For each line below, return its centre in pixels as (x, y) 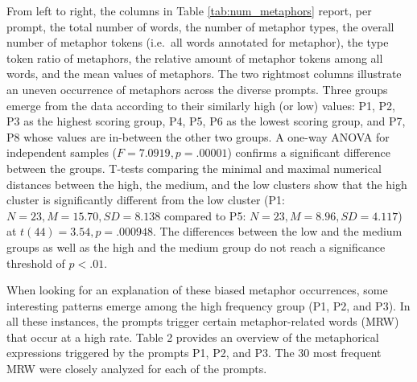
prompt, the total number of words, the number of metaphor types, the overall (200, 26)
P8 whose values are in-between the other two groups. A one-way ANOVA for (198, 136)
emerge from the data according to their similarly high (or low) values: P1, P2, (201, 105)
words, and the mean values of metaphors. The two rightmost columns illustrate (204, 74)
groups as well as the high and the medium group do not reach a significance (196, 246)
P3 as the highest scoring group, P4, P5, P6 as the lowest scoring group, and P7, (206, 121)
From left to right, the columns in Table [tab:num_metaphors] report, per (189, 10)
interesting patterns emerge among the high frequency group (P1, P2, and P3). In (208, 305)
